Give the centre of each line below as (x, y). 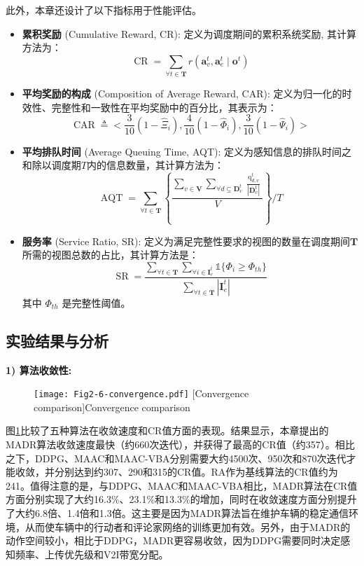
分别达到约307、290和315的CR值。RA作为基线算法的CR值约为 (196, 472)
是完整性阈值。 (96, 302)
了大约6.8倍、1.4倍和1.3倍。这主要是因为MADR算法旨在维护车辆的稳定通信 (177, 513)
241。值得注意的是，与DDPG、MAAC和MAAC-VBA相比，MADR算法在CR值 (182, 485)
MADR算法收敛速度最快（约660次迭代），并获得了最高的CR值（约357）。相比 (180, 444)
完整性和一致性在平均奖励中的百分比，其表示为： (164, 107)
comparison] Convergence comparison (112, 407)
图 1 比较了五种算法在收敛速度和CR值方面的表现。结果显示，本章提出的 (167, 430)
